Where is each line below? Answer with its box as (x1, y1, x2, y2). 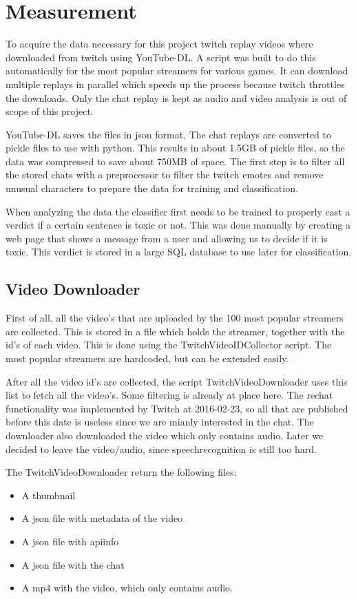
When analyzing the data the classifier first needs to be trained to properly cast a (6, 204, 350, 218)
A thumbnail (21, 487, 76, 502)
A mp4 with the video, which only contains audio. (21, 580, 233, 595)
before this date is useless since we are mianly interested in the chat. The (6, 414, 314, 429)
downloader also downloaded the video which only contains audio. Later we (6, 428, 324, 442)
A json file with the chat (21, 557, 125, 571)
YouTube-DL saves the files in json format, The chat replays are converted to (6, 127, 332, 141)
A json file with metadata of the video (21, 511, 183, 525)
